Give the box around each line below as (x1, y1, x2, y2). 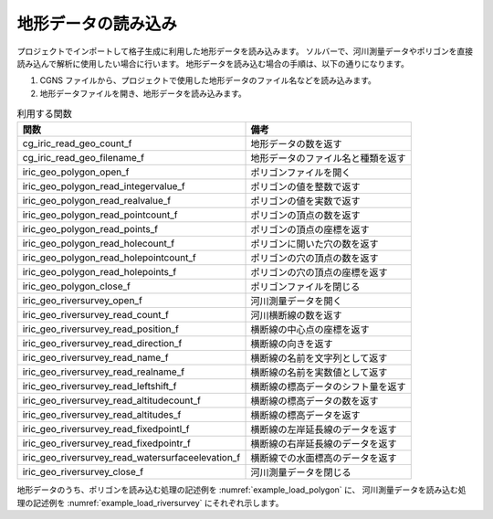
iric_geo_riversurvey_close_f (22, 466, 144, 479)
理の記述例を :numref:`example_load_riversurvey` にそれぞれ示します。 (16, 497, 284, 508)
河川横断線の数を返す (250, 309, 342, 322)
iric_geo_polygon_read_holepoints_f (22, 266, 177, 279)
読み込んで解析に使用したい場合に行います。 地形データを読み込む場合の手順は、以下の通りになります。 (16, 58, 410, 69)
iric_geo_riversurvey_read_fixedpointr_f (22, 437, 192, 450)
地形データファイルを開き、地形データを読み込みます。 (39, 88, 246, 99)
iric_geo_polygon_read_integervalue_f (22, 180, 186, 193)
